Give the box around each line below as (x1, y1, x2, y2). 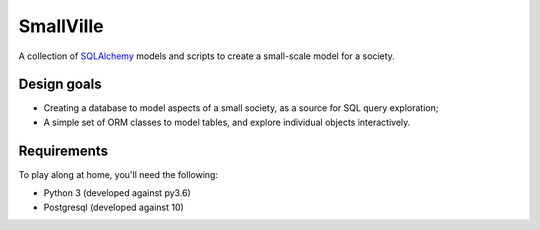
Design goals (18, 76, 102, 93)
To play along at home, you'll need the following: (18, 168, 219, 180)
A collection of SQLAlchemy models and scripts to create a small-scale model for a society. (18, 50, 395, 62)
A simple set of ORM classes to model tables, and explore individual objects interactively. (43, 116, 411, 128)
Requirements (18, 142, 109, 159)
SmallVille (18, 15, 104, 37)
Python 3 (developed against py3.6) (43, 187, 192, 199)
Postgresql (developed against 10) (43, 201, 184, 213)
